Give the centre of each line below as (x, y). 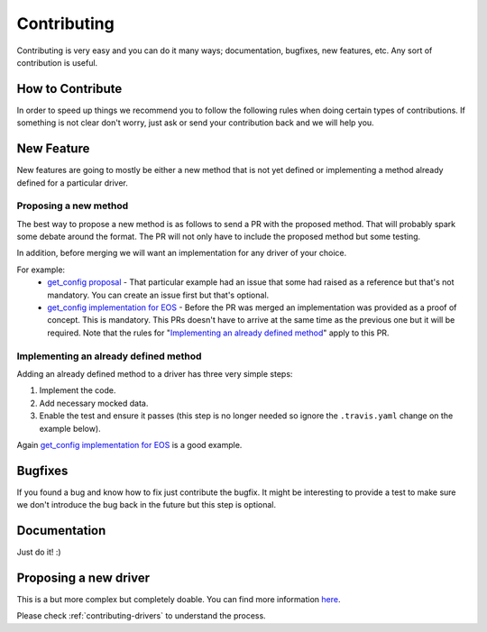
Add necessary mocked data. (94, 403)
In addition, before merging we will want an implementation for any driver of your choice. (182, 253)
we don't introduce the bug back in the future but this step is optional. (147, 505)
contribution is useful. (57, 62)
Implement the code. (78, 390)
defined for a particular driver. (72, 183)
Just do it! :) (39, 552)
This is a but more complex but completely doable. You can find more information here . (179, 599)
